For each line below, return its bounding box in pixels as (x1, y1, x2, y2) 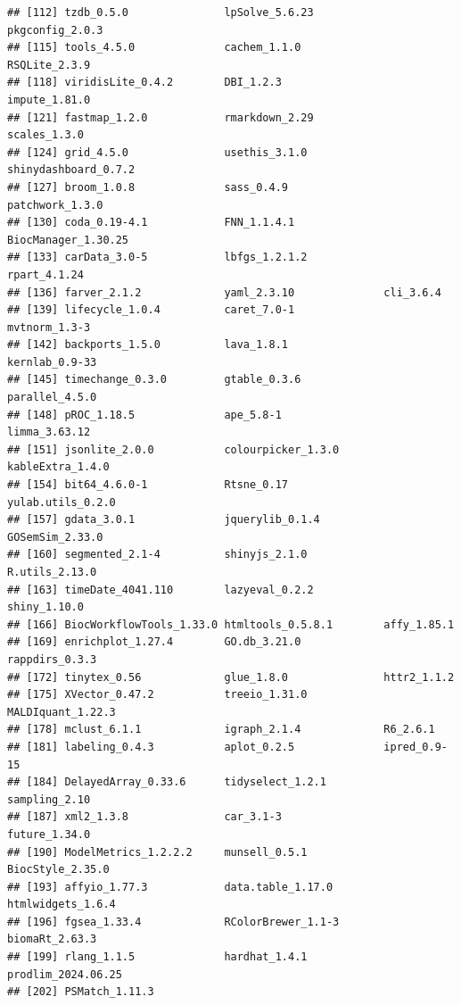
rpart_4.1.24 (7, 268, 84, 281)
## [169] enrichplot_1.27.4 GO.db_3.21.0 (7, 635, 301, 649)
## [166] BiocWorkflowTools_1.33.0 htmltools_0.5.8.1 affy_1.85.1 (7, 618, 455, 631)
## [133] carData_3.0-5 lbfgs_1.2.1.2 (7, 251, 308, 264)
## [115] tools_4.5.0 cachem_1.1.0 (7, 41, 301, 54)
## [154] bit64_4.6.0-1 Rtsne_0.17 (7, 478, 288, 492)
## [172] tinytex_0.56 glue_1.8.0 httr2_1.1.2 (7, 670, 455, 684)
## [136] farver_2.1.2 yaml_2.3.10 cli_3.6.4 (7, 286, 441, 299)
